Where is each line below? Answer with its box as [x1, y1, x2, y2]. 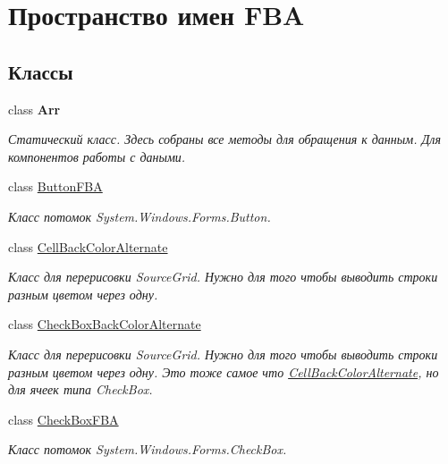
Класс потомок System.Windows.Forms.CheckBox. [8, 440, 287, 459]
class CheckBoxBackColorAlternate [8, 315, 201, 333]
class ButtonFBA [8, 177, 103, 196]
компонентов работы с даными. [8, 147, 186, 165]
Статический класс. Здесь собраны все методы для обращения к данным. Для [8, 130, 441, 148]
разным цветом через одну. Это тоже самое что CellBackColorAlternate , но [8, 362, 439, 381]
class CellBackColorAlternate [8, 237, 168, 256]
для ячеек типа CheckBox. [8, 380, 153, 399]
